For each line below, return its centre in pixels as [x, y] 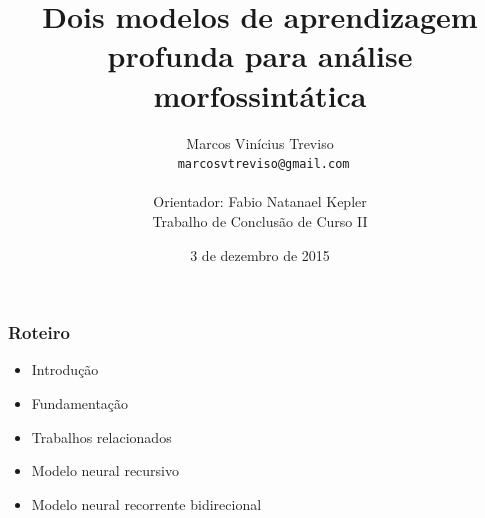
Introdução [65, 369]
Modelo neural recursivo [105, 470]
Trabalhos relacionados [101, 436]
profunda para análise [260, 55]
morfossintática [260, 94]
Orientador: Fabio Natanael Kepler [260, 201]
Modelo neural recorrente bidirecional [146, 503]
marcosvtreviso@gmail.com [263, 164]
